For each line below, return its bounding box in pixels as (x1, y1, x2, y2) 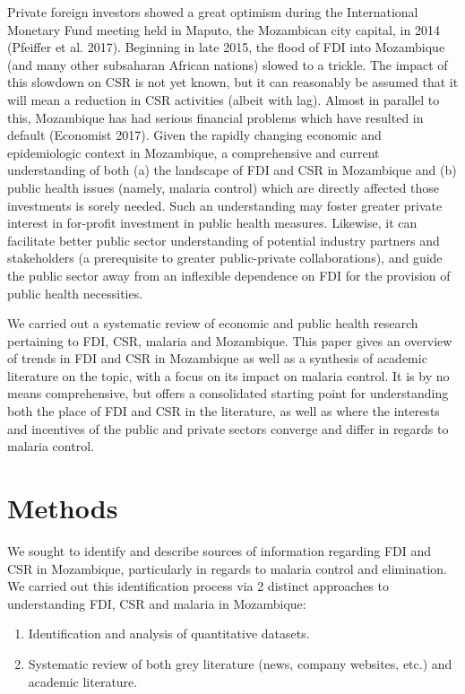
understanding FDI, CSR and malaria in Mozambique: (7, 594, 306, 612)
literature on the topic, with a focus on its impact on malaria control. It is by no (7, 366, 450, 385)
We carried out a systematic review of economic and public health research (7, 314, 418, 333)
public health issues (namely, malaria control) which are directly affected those (7, 178, 439, 196)
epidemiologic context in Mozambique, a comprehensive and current (7, 143, 380, 161)
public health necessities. (7, 283, 143, 302)
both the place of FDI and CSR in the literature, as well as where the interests (7, 402, 440, 421)
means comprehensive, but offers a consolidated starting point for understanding (7, 384, 449, 403)
